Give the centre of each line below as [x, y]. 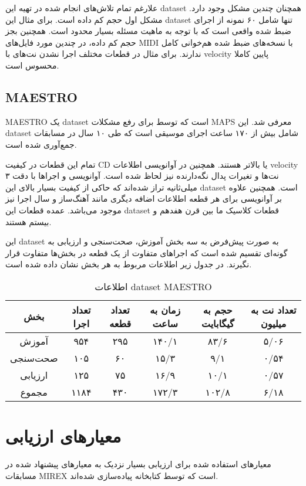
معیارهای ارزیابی [63, 436]
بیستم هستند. [28, 221]
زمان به [165, 310]
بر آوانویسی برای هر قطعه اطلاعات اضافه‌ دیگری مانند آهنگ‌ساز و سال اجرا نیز [144, 198]
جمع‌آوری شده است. [41, 144]
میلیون [273, 323]
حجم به [218, 310]
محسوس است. [32, 65]
